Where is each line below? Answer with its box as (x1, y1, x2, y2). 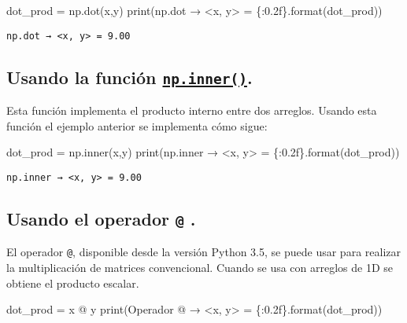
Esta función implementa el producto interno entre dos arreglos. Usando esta (6, 102, 377, 119)
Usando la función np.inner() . (6, 64, 253, 89)
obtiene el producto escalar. (6, 274, 139, 291)
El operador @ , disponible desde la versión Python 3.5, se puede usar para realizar (6, 244, 401, 260)
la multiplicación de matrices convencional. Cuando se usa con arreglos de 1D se (6, 259, 394, 275)
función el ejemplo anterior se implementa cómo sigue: (6, 117, 268, 134)
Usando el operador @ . (6, 206, 196, 230)
